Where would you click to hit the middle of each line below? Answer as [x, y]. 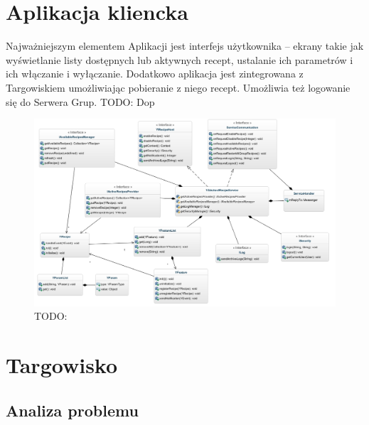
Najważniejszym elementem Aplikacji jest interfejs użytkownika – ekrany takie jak [185, 46]
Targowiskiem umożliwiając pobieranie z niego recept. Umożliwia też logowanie [178, 87]
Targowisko [62, 365]
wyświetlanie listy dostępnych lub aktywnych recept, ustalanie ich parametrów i [180, 59]
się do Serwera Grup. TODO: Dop [80, 101]
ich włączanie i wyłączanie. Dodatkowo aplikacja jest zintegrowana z [155, 74]
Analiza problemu [72, 410]
